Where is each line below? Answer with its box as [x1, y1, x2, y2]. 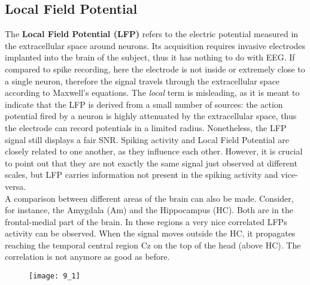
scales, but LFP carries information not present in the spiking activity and [5, 168, 278, 181]
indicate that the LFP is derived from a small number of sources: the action [5, 98, 283, 110]
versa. [5, 180, 26, 192]
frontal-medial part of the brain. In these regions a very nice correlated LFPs [5, 215, 287, 228]
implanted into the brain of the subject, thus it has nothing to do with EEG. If [5, 51, 295, 63]
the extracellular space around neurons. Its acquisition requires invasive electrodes [5, 39, 306, 51]
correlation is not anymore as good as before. [5, 250, 170, 263]
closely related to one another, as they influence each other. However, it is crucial [5, 145, 303, 157]
